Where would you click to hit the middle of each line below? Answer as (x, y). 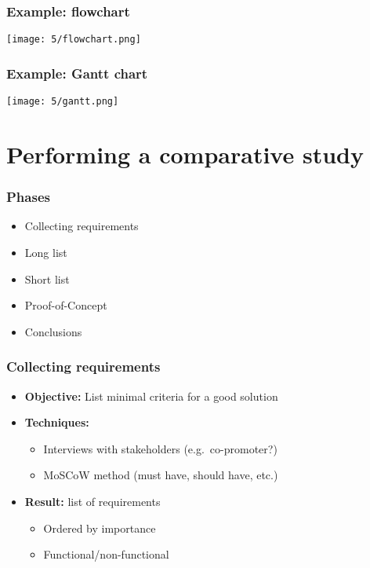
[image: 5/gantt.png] (63, 102)
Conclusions (53, 331)
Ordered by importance (100, 528)
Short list (47, 279)
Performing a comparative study (185, 154)
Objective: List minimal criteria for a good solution (151, 396)
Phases (28, 197)
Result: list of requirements (92, 501)
